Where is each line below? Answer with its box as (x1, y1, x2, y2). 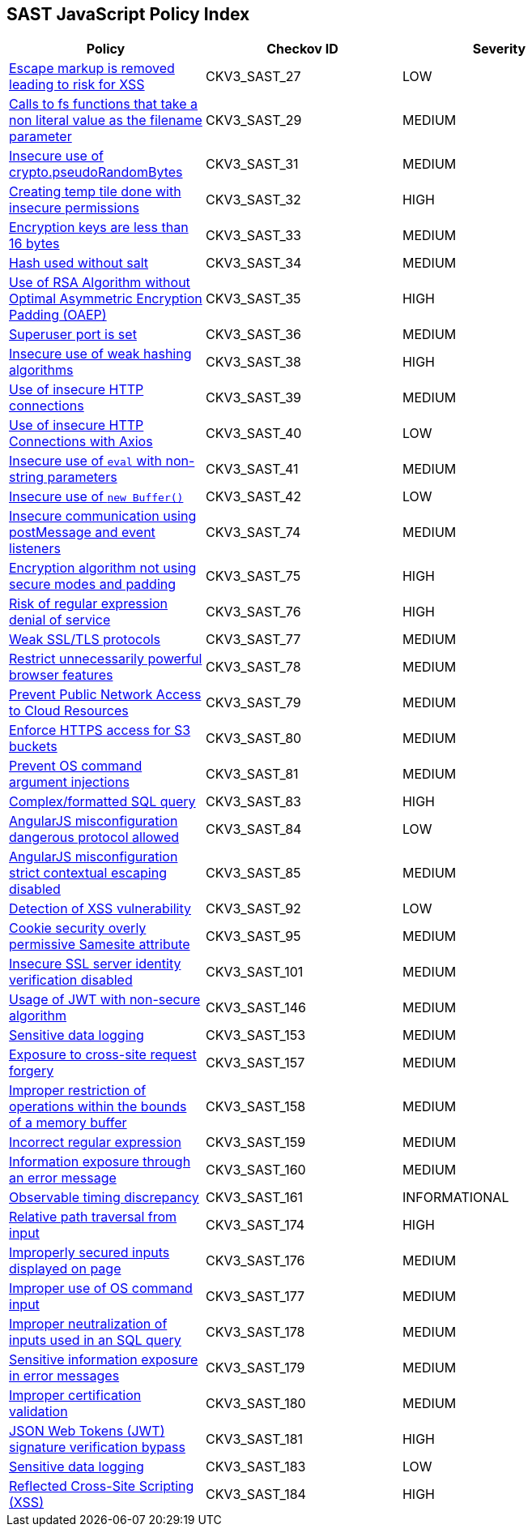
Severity (472, 41, 526, 58)
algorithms (9, 362, 74, 379)
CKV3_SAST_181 (205, 1431, 304, 1448)
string (9, 469, 44, 486)
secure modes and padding (9, 576, 177, 593)
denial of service (9, 612, 111, 629)
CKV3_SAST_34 (205, 255, 302, 272)
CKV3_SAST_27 (205, 68, 301, 85)
